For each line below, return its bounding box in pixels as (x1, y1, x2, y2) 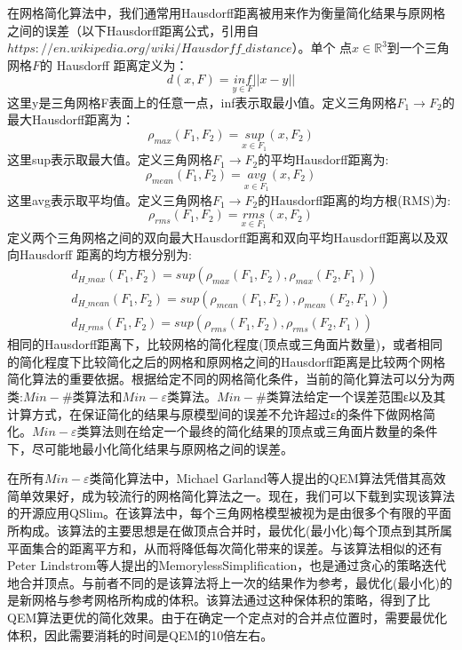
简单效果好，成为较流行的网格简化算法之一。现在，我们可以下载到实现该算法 (7, 486, 455, 504)
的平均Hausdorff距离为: (258, 150, 389, 169)
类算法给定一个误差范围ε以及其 (266, 386, 446, 405)
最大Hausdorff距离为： (7, 110, 135, 129)
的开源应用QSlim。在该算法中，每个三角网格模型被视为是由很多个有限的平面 (7, 503, 452, 522)
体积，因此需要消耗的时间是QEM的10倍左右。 (7, 625, 274, 644)
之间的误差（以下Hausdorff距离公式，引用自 (7, 20, 259, 39)
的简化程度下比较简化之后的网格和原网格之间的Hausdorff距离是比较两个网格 (7, 352, 446, 370)
